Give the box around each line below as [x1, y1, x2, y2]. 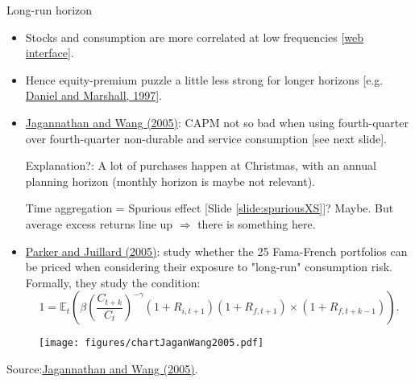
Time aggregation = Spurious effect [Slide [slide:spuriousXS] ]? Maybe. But [25, 200, 394, 216]
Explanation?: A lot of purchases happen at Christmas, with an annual [25, 157, 376, 174]
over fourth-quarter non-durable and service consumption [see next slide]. [25, 130, 387, 146]
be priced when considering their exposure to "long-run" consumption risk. [25, 258, 392, 275]
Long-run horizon [6, 2, 93, 18]
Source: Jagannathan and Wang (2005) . [6, 360, 198, 377]
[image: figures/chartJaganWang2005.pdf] [39, 337, 264, 349]
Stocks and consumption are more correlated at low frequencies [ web [25, 28, 364, 45]
